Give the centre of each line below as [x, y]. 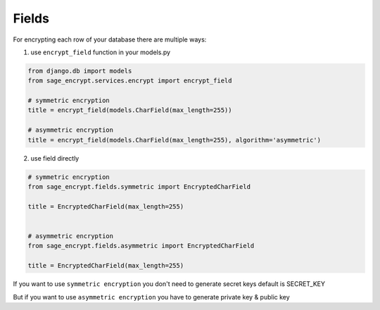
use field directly [55, 158]
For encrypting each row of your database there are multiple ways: [110, 39]
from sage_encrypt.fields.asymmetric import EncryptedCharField [141, 246]
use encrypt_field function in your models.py [101, 52]
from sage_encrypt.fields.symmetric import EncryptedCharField [139, 187]
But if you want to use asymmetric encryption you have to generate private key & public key [151, 297]
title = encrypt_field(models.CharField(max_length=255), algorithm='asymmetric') [175, 140]
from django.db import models [80, 71]
